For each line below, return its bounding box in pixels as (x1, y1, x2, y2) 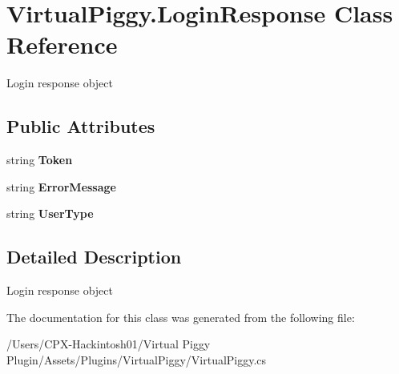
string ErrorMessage (6, 178, 116, 195)
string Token (6, 151, 73, 168)
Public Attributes (6, 114, 155, 139)
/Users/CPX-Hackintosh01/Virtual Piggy (6, 336, 211, 352)
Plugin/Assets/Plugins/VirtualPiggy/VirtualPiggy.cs (6, 351, 267, 368)
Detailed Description (6, 244, 182, 269)
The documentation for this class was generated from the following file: (6, 308, 355, 325)
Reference (6, 28, 118, 61)
